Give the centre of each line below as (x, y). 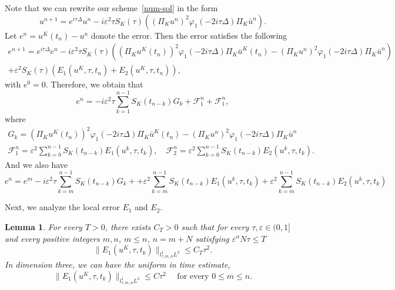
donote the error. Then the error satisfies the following (189, 35)
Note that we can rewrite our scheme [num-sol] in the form (111, 8)
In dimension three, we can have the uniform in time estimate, (118, 264)
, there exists (128, 226)
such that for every (215, 226)
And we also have (36, 164)
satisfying (212, 238)
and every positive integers (52, 238)
